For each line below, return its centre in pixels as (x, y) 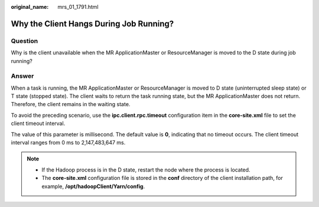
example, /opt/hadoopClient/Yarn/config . (93, 186)
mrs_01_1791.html (78, 7)
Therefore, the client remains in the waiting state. (71, 104)
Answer (22, 76)
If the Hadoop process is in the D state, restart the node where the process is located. (146, 170)
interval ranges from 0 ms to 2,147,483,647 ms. (68, 143)
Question (25, 41)
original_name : (30, 7)
